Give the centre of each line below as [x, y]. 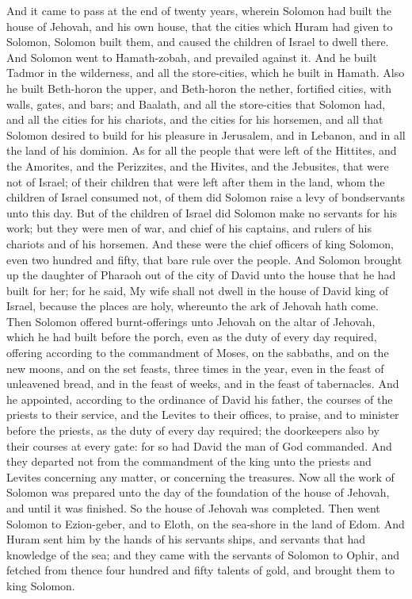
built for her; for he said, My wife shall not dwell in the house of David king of [198, 290]
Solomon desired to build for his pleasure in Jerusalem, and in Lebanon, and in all [206, 134]
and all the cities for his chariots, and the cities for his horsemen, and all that [195, 119]
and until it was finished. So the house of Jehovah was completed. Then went [193, 508]
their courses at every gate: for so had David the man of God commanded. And [199, 445]
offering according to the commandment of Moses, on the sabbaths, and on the [198, 353]
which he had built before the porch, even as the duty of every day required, [192, 337]
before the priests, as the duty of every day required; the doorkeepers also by [193, 430]
